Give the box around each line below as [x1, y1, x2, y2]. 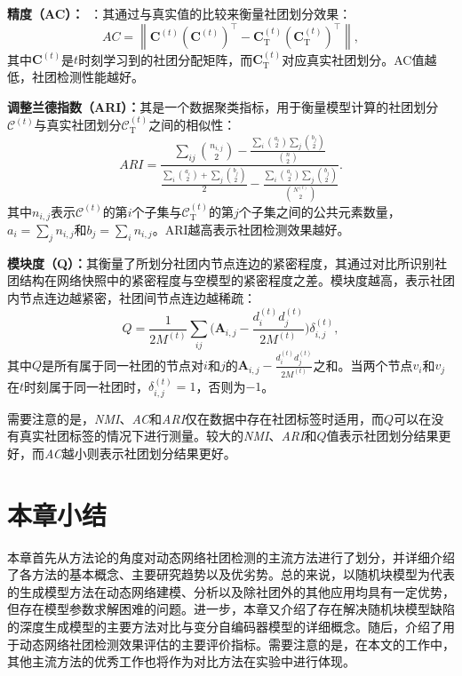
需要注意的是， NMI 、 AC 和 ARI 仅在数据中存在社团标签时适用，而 [7, 409, 385, 427]
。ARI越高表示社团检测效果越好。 [152, 219, 350, 238]
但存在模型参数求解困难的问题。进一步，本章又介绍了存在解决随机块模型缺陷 [7, 600, 455, 618]
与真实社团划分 [34, 115, 122, 133]
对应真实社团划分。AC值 [282, 50, 425, 68]
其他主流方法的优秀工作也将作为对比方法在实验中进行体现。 [7, 652, 355, 671]
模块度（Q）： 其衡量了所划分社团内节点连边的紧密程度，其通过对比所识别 [7, 253, 435, 272]
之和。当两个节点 [313, 355, 413, 374]
